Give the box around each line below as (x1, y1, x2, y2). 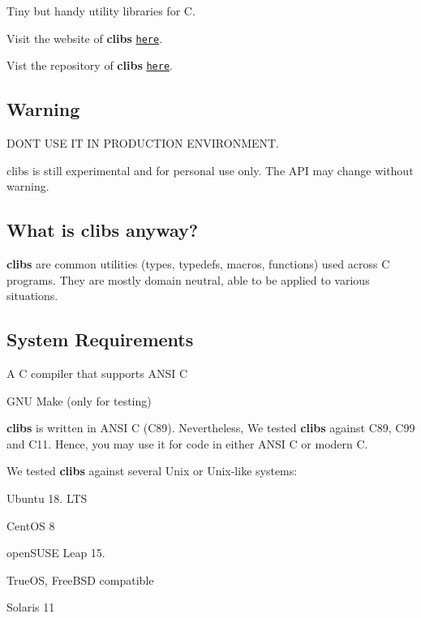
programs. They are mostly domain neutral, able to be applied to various (6, 271, 370, 288)
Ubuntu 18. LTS (6, 490, 88, 507)
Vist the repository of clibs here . (6, 57, 173, 74)
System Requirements (6, 327, 194, 352)
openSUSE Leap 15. (6, 544, 105, 561)
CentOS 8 (6, 517, 55, 534)
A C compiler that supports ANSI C (6, 365, 188, 382)
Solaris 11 (6, 599, 55, 616)
